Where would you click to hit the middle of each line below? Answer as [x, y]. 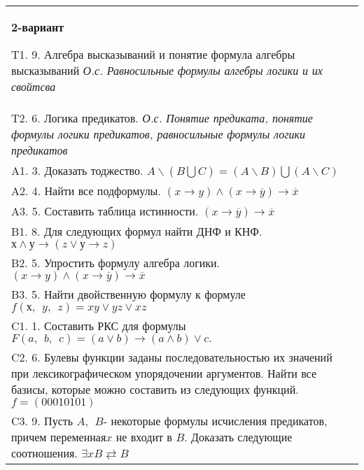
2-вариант [38, 27]
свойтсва [34, 86]
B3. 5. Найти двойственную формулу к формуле [128, 294]
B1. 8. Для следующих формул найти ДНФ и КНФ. [137, 231]
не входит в [144, 437]
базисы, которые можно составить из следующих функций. [155, 389]
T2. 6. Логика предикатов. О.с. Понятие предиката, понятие [162, 118]
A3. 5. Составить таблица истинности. [105, 211]
